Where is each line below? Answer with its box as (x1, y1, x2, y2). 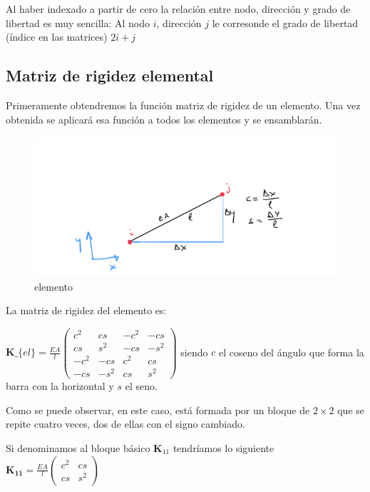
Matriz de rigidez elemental (6, 64, 214, 86)
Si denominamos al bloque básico (6, 440, 150, 455)
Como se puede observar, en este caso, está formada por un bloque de (6, 402, 310, 417)
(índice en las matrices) (6, 29, 108, 44)
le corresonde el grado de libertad (212, 15, 359, 30)
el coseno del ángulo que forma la (218, 344, 364, 359)
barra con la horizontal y (6, 378, 114, 393)
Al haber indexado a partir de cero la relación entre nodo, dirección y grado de (6, 1, 351, 16)
